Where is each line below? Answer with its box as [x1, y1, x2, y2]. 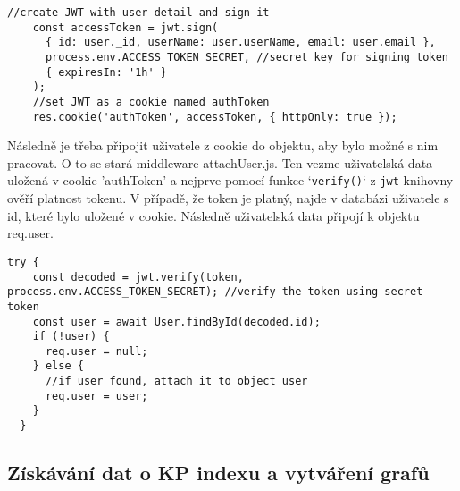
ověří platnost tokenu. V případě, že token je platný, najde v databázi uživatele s [7, 189, 449, 207]
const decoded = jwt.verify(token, [32, 270, 244, 284]
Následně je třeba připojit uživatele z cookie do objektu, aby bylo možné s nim [7, 136, 439, 155]
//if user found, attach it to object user [45, 375, 308, 388]
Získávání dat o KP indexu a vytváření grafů [7, 459, 430, 487]
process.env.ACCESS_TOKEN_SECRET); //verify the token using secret [7, 285, 423, 299]
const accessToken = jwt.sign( [32, 21, 219, 34]
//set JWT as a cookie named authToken [32, 95, 270, 108]
